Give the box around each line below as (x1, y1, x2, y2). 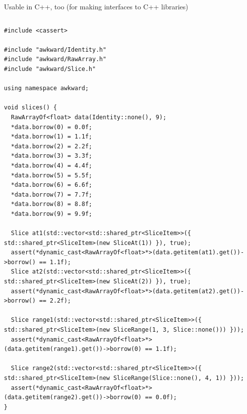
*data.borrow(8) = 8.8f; (11, 201, 92, 208)
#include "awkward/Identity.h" (4, 46, 106, 53)
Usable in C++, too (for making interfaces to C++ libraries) (4, 1, 188, 11)
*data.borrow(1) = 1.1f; (11, 133, 92, 140)
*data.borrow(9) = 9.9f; (11, 210, 92, 217)
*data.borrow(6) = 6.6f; (11, 181, 92, 189)
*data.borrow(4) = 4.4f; (11, 162, 92, 169)
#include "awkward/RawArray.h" (4, 56, 106, 63)
